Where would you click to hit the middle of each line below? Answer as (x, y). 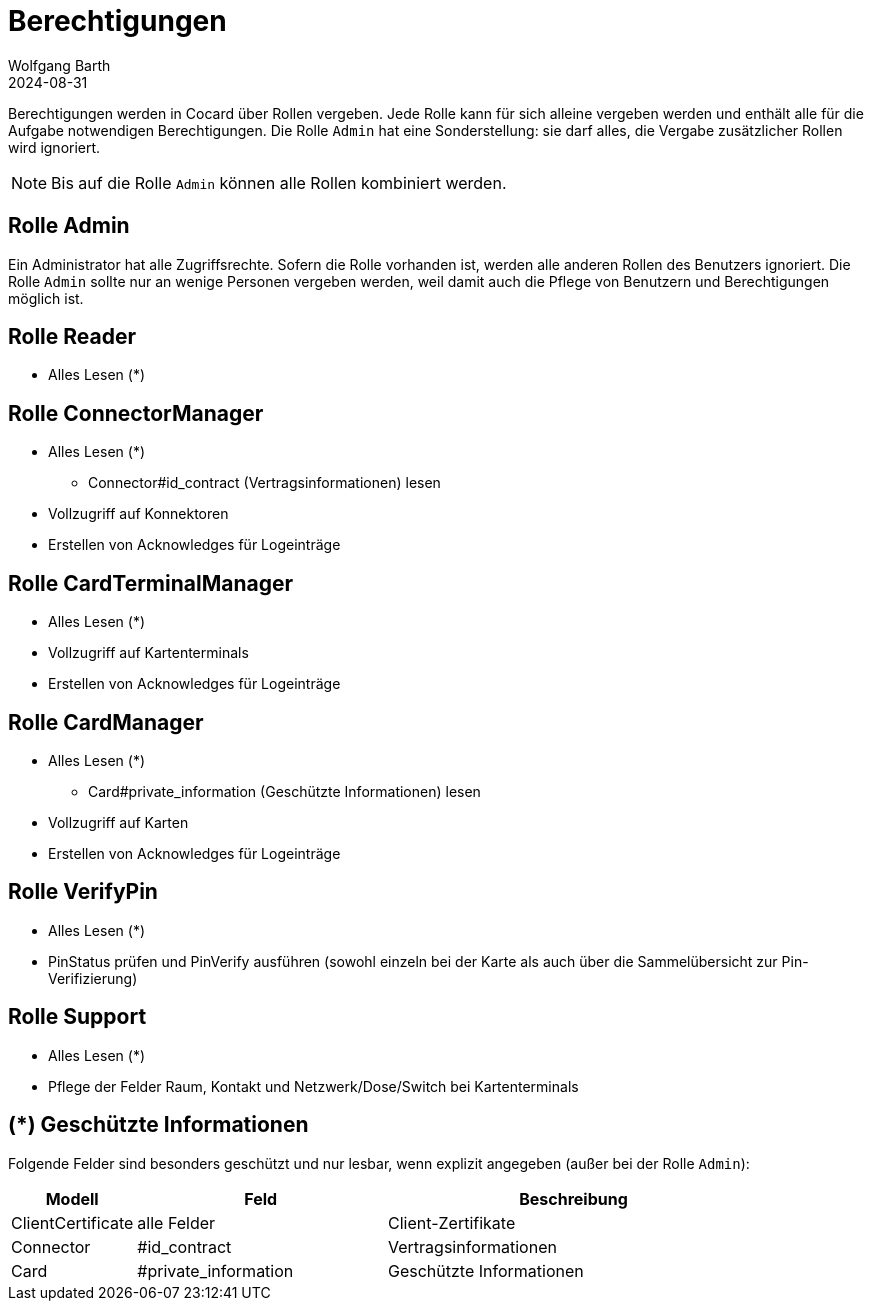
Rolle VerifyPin (83, 892)
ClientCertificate (72, 1222)
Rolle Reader (72, 337)
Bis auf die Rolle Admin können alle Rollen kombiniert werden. (279, 182)
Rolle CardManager (106, 722)
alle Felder (176, 1222)
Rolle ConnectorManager (136, 413)
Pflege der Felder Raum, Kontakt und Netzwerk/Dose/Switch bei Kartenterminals (313, 1086)
